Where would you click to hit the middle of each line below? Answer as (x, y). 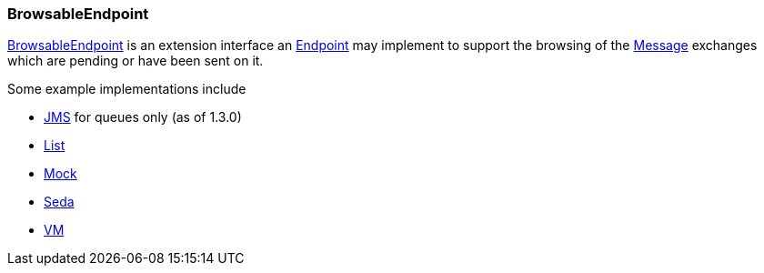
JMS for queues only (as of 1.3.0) (143, 117)
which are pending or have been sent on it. (136, 61)
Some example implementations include (127, 89)
